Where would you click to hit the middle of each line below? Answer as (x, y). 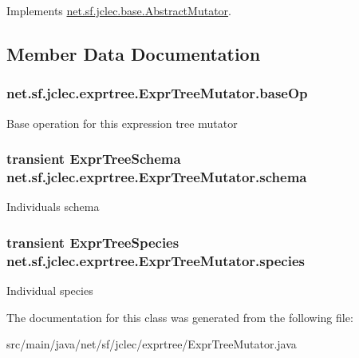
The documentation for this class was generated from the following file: (180, 317)
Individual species (50, 290)
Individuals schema (53, 207)
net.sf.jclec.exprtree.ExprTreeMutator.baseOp (157, 93)
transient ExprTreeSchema (94, 159)
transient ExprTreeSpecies (93, 242)
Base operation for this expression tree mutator (122, 123)
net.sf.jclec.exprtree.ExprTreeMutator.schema (157, 177)
